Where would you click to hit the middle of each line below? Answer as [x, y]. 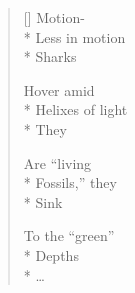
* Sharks [50, 56]
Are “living [57, 162]
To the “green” [69, 235]
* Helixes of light [75, 109]
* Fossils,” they [70, 182]
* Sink [43, 201]
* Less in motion [74, 36]
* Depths [51, 254]
